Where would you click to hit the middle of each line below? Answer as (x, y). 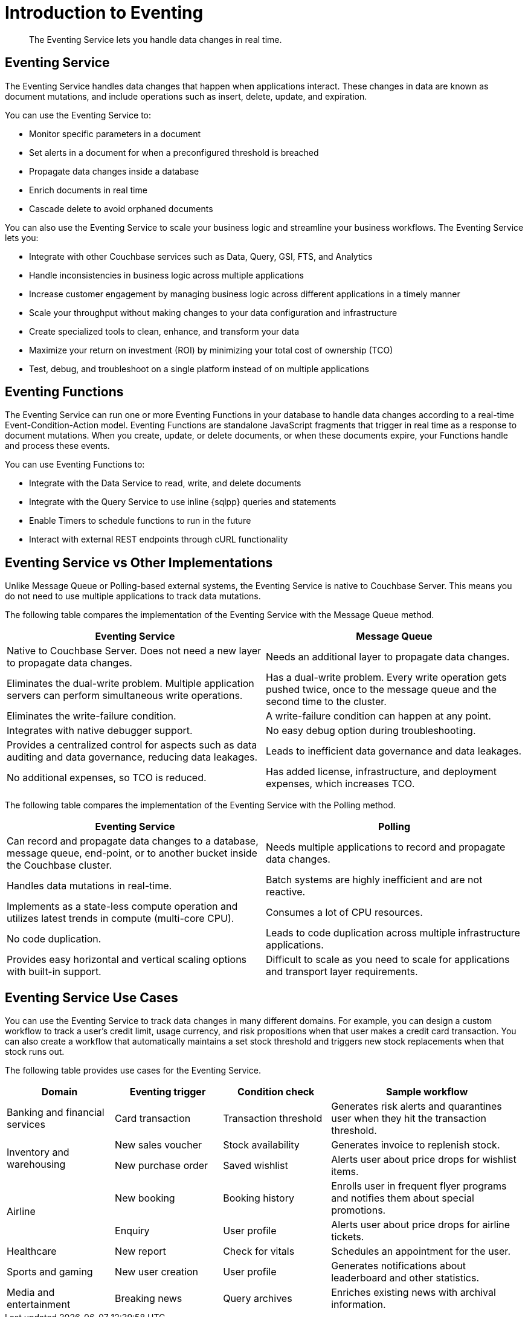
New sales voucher (159, 1145)
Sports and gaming (50, 1272)
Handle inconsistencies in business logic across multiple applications (166, 275)
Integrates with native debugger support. (100, 731)
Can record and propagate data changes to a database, (133, 841)
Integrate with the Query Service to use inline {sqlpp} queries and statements (183, 502)
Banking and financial (56, 1113)
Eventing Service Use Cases (92, 997)
